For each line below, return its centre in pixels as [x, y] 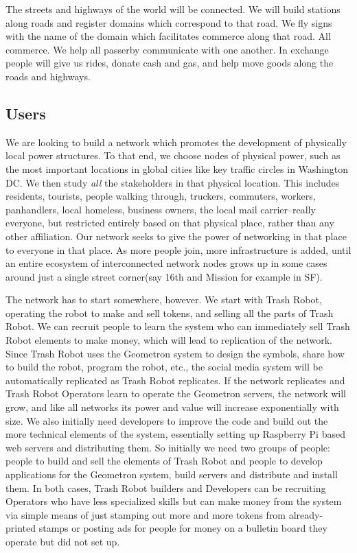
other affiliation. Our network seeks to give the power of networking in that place [176, 236]
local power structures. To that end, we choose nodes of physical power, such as [173, 155]
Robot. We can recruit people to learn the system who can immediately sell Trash [178, 326]
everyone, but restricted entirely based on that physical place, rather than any [170, 223]
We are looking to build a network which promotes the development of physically [176, 142]
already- [306, 514]
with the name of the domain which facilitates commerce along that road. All [168, 36]
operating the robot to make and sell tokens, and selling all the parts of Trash [170, 313]
